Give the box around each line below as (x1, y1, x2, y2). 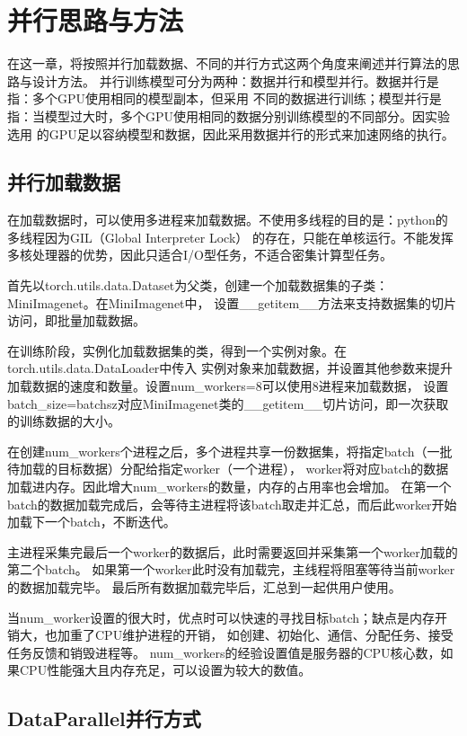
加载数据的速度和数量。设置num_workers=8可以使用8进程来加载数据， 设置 (7, 377, 449, 395)
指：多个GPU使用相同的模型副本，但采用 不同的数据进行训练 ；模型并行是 (7, 89, 442, 108)
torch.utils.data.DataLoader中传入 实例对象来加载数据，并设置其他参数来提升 (7, 359, 454, 377)
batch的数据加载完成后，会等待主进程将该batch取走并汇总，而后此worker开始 (7, 494, 457, 513)
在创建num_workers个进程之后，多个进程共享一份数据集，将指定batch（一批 (7, 441, 453, 460)
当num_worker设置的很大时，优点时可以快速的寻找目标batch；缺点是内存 (7, 607, 436, 626)
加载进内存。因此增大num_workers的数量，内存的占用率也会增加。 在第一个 (7, 477, 452, 496)
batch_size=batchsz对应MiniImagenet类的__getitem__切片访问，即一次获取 (7, 394, 449, 412)
